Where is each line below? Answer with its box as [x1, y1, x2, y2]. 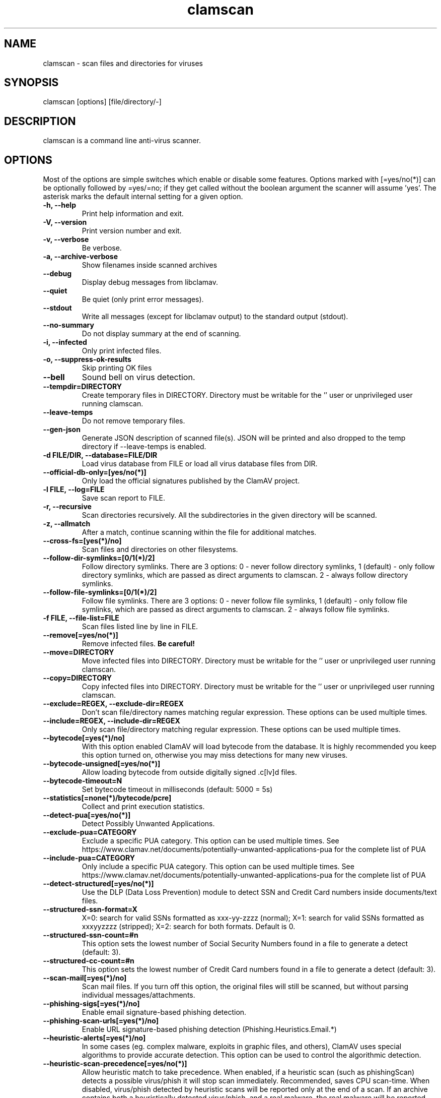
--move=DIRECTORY [43, 648, 114, 657]
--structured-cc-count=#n [43, 956, 134, 965]
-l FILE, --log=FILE [43, 485, 105, 494]
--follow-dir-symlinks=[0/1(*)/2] [43, 554, 155, 563]
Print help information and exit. [82, 209, 184, 218]
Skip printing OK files [82, 363, 152, 373]
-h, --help [43, 201, 76, 210]
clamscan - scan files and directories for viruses [43, 58, 203, 68]
